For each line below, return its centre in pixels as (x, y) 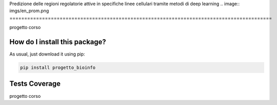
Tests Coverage (35, 84)
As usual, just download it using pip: (47, 54)
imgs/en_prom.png (29, 11)
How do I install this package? (58, 42)
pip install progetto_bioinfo (58, 68)
